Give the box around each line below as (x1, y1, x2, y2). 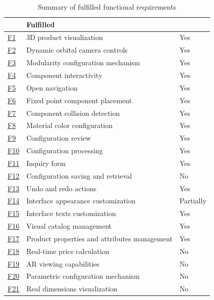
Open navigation (26, 82, 78, 93)
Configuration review (26, 133, 91, 143)
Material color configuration (26, 120, 113, 131)
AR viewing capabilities (26, 258, 100, 269)
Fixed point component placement (26, 95, 132, 105)
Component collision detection (26, 107, 120, 118)
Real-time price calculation (26, 245, 110, 256)
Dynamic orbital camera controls (26, 45, 128, 55)
